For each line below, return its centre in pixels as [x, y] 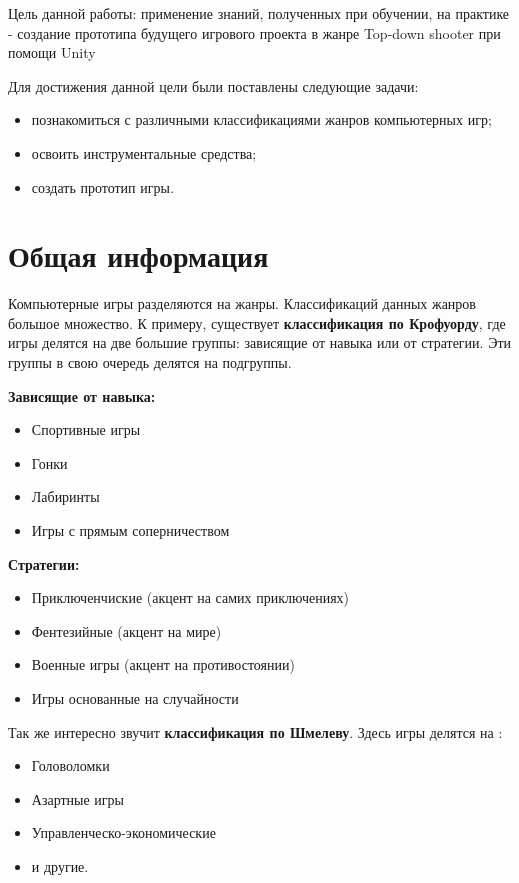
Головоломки [70, 765]
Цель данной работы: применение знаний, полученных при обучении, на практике [259, 13]
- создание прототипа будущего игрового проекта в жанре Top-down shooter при [254, 32]
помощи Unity [52, 52]
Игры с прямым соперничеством [130, 530]
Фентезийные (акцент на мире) [126, 630]
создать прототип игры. [102, 186]
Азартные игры [77, 798]
